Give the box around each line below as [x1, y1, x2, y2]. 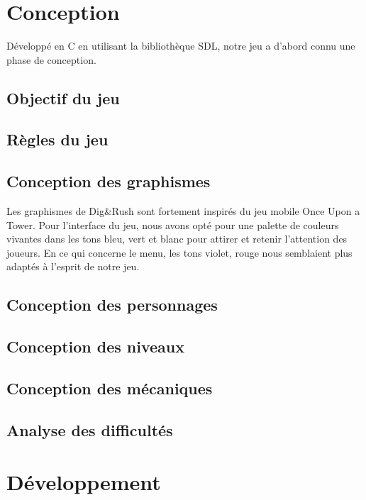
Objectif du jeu [6, 87, 120, 109]
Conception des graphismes [6, 170, 211, 192]
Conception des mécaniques [6, 377, 213, 399]
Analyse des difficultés [6, 418, 173, 440]
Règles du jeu [6, 128, 109, 150]
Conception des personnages [6, 294, 218, 316]
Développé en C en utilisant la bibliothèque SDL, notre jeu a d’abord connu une [6, 38, 355, 53]
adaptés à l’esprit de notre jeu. [6, 259, 140, 274]
